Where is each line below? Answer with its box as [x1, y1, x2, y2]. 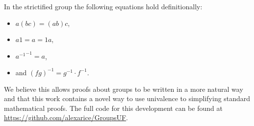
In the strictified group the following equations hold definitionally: [4, 1, 203, 11]
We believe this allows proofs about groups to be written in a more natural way [4, 84, 243, 94]
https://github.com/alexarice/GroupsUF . [4, 112, 128, 123]
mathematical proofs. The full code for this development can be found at [4, 103, 223, 113]
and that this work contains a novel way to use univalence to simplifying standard [4, 93, 251, 104]
